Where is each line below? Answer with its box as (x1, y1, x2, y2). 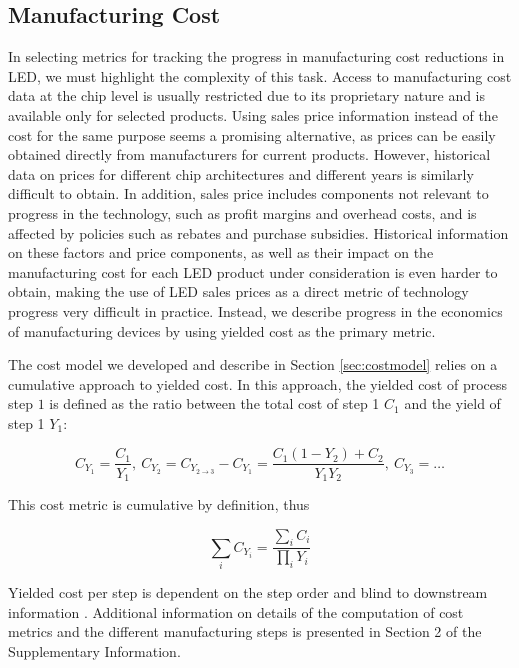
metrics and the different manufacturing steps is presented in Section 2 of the (8, 621, 482, 642)
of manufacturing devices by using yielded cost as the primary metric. (8, 320, 436, 341)
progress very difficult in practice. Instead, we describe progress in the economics (8, 300, 503, 321)
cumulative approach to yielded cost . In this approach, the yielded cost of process (8, 373, 508, 394)
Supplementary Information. (8, 640, 181, 661)
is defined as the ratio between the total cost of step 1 (49, 393, 380, 414)
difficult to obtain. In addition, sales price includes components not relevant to (8, 183, 489, 204)
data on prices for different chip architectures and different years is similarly (8, 163, 474, 184)
